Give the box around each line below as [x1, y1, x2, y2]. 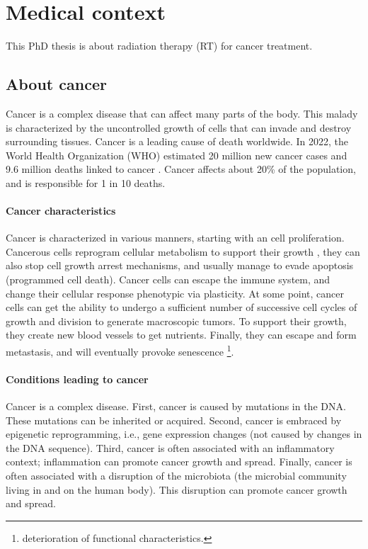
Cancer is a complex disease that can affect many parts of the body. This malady [6, 106, 358, 120]
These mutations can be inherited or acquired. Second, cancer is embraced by [6, 412, 342, 427]
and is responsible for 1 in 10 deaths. [6, 175, 166, 190]
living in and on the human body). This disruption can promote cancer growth [6, 482, 347, 497]
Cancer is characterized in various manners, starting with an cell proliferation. [6, 230, 345, 245]
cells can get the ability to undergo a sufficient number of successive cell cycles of [6, 300, 357, 315]
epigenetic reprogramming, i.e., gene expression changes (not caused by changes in [6, 426, 362, 441]
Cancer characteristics [6, 203, 116, 218]
